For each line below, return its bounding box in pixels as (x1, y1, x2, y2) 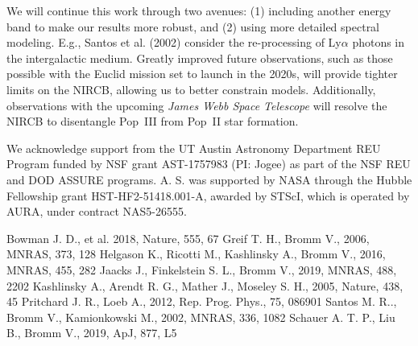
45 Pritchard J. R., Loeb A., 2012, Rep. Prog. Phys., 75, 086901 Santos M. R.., (6, 293, 397, 310)
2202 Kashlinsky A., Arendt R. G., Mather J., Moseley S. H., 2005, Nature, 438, (6, 277, 404, 294)
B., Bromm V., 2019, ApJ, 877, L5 (6, 324, 177, 341)
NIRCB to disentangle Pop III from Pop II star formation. (6, 113, 299, 130)
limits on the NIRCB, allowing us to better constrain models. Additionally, (6, 80, 376, 97)
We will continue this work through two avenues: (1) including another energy (6, 2, 391, 19)
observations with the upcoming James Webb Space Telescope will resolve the (6, 97, 387, 113)
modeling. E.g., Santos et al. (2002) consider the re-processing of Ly (6, 34, 341, 51)
